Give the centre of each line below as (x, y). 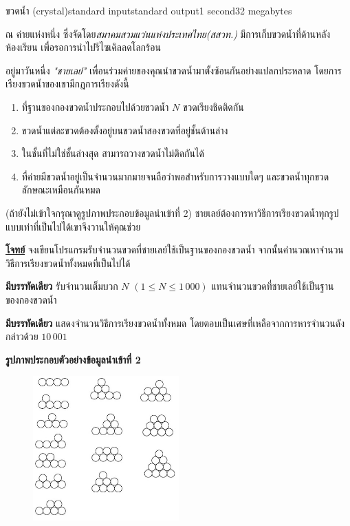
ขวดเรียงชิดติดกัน (213, 106)
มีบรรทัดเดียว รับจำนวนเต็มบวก (62, 286)
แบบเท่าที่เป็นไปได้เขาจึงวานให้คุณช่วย (73, 226)
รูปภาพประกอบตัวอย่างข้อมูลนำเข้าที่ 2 (73, 359)
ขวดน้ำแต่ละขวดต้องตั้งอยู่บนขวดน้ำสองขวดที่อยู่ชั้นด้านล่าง (125, 130)
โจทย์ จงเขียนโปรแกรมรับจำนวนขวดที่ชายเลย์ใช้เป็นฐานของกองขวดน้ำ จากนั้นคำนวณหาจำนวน (175, 250)
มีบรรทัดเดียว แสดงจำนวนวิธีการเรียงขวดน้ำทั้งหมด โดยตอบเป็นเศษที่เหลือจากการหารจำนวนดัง (175, 323)
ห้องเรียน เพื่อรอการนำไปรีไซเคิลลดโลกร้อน (83, 47)
